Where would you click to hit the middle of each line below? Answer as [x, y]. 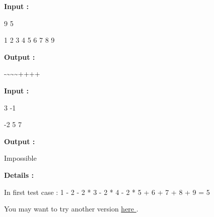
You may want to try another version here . [71, 209]
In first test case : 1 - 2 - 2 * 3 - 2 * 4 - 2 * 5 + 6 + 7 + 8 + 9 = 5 [107, 192]
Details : [19, 175]
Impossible [20, 158]
